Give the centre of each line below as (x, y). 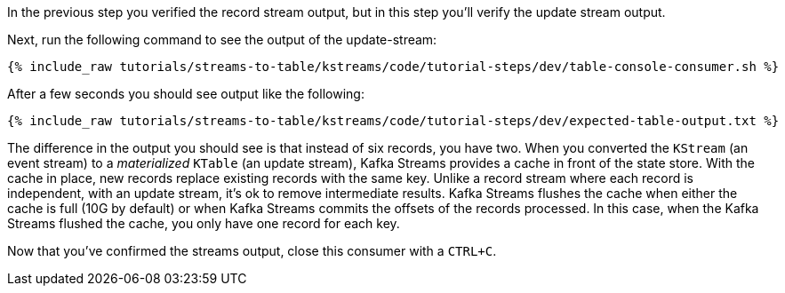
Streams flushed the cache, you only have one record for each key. (204, 223)
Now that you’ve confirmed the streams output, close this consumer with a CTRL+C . (252, 251)
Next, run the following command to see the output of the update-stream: (222, 40)
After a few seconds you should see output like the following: (186, 94)
